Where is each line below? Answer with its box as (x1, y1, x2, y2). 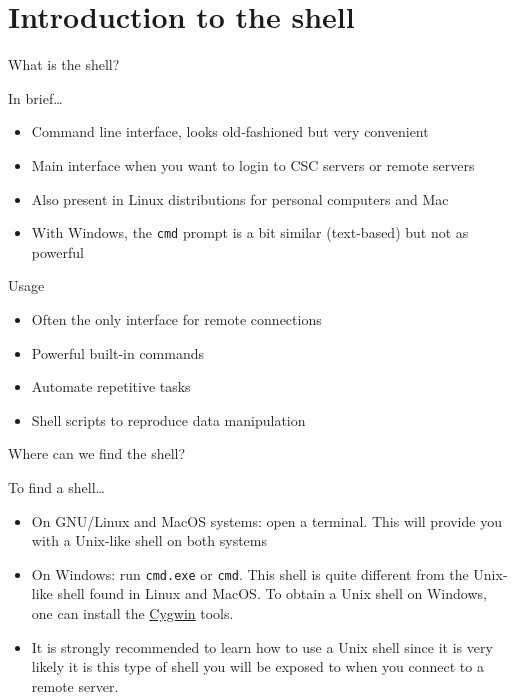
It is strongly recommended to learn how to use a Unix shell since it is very (31, 636, 493, 657)
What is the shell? (8, 54, 120, 75)
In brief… (8, 87, 63, 108)
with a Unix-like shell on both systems (31, 530, 267, 551)
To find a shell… (8, 476, 105, 497)
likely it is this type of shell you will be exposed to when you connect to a (31, 656, 484, 677)
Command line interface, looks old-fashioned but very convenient (31, 121, 429, 142)
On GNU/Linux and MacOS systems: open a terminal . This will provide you (31, 510, 502, 531)
